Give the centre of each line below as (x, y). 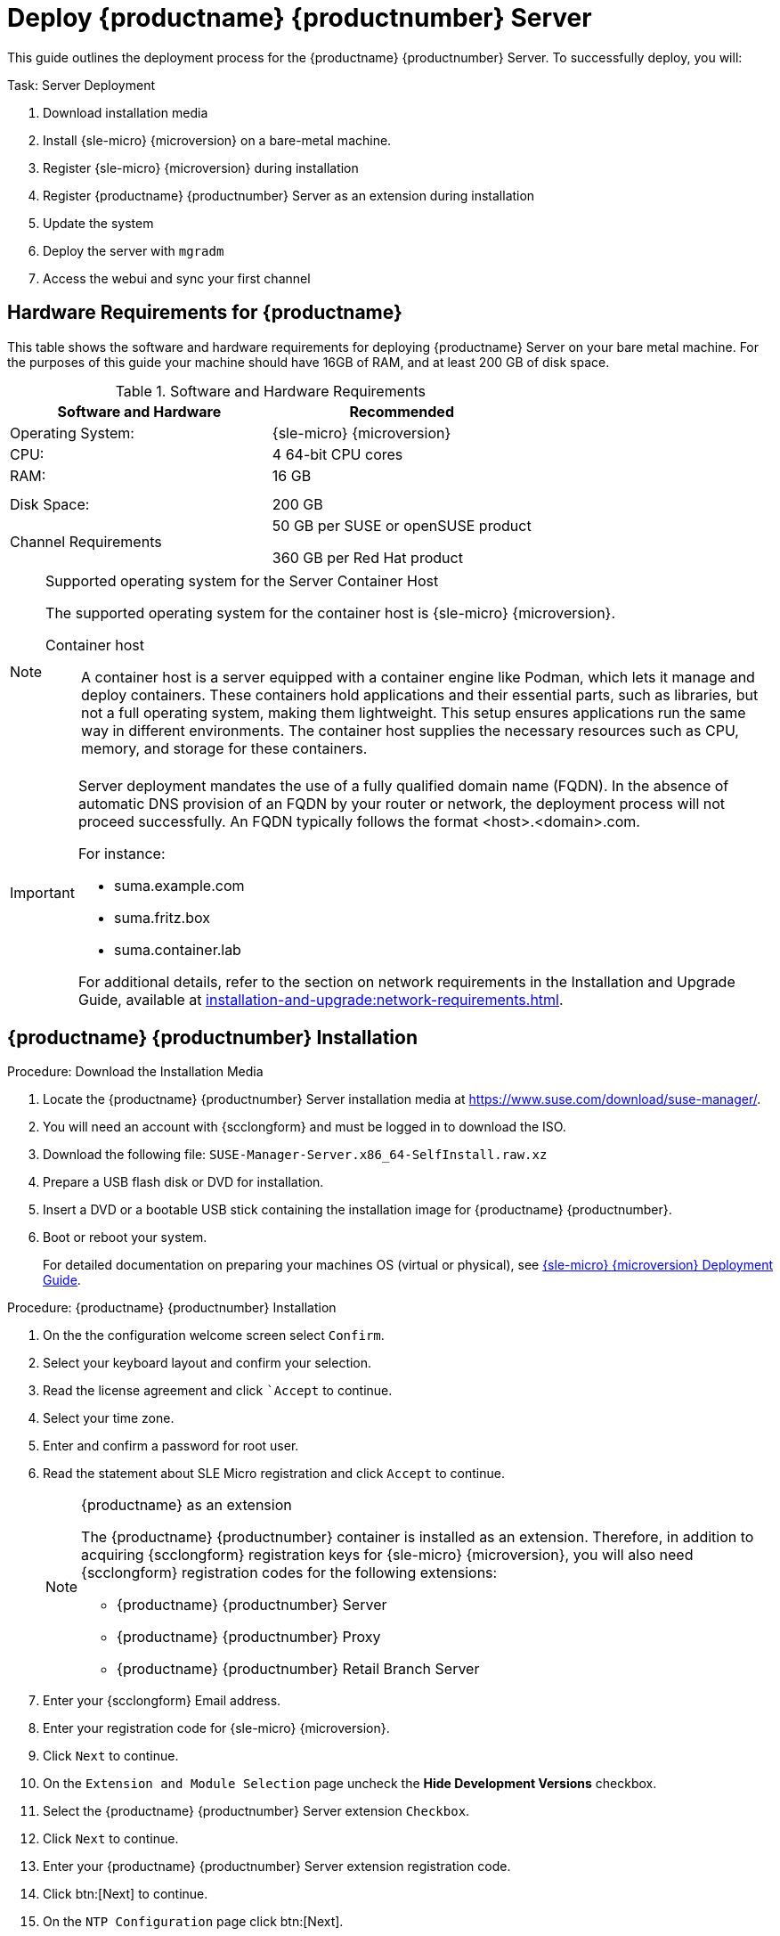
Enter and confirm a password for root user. (171, 1446)
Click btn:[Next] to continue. (126, 1894)
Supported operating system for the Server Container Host (242, 580)
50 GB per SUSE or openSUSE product (402, 525)
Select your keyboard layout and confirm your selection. (207, 1363)
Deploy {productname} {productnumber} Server (300, 18)
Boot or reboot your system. (125, 1238)
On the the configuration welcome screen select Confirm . (214, 1336)
